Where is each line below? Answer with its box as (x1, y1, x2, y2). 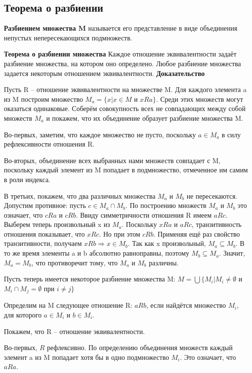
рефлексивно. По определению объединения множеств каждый (47, 342, 233, 353)
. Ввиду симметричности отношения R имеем (76, 209, 212, 220)
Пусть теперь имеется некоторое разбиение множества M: (4, 274, 176, 284)
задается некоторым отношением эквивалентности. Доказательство (4, 68, 205, 78)
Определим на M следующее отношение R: (4, 300, 132, 310)
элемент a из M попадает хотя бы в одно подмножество (4, 352, 169, 362)
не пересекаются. (186, 190, 237, 201)
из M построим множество (4, 93, 83, 104)
